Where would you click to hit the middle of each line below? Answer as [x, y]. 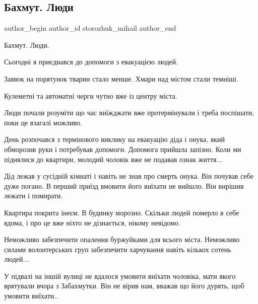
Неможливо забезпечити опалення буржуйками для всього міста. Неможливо [122, 239]
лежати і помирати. [34, 196]
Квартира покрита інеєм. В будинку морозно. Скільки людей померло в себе [122, 212]
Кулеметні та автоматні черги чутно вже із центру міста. [91, 95]
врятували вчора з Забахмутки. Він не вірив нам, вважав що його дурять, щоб [124, 286]
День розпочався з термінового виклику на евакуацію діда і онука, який [115, 139]
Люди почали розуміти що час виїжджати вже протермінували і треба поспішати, [129, 112]
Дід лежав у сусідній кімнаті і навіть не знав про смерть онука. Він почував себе [129, 176]
